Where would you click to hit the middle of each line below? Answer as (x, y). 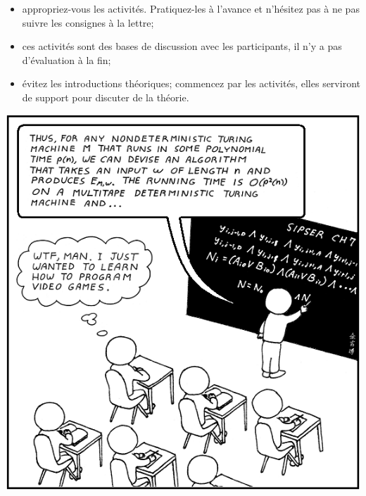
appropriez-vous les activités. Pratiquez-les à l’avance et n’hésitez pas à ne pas (191, 8)
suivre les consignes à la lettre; (88, 22)
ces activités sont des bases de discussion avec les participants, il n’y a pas (182, 46)
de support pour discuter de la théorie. (106, 97)
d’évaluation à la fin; (67, 59)
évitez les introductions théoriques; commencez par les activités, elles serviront (191, 83)
